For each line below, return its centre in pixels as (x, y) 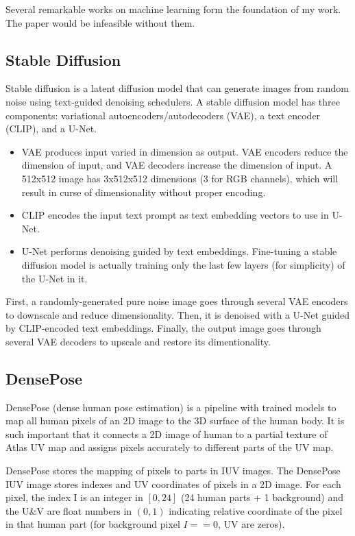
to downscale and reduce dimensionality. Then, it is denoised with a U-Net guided (178, 314)
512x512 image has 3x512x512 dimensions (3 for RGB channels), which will (180, 178)
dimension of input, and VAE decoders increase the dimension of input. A (177, 165)
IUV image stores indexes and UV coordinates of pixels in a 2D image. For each (173, 484)
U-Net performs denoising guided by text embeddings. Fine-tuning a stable (179, 251)
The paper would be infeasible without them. (100, 22)
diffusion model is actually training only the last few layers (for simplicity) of (183, 264)
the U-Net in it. (54, 278)
